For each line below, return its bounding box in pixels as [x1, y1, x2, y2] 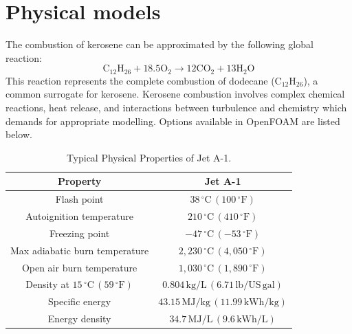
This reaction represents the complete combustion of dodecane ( [5, 73, 275, 87]
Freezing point [49, 225, 110, 240]
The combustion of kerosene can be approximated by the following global [5, 37, 313, 52]
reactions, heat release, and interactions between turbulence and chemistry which [5, 100, 347, 114]
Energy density [47, 311, 111, 326]
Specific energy [48, 294, 111, 309]
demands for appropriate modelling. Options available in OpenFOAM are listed [5, 113, 340, 128]
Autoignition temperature [25, 209, 134, 223]
